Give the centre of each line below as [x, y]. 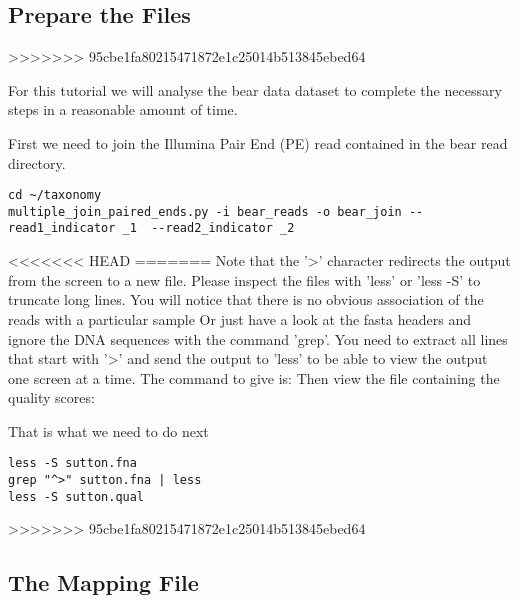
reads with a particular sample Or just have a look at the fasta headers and [239, 318]
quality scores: [51, 397]
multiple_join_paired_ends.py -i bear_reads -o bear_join [205, 211]
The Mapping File [103, 582]
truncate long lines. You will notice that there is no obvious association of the [246, 299]
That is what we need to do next [108, 430]
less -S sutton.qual [76, 496]
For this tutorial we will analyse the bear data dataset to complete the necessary [255, 89]
